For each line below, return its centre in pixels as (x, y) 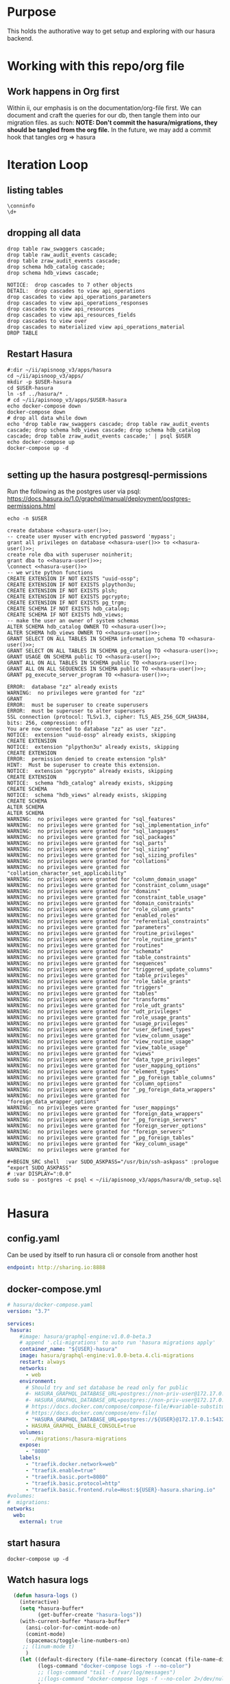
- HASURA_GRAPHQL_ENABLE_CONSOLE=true (80, 1426)
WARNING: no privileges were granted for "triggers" (86, 988)
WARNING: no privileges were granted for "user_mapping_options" (104, 1066)
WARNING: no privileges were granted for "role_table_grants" (99, 982)
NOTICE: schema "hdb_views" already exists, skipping (87, 795)
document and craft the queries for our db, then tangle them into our (104, 115)
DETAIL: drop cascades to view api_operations (76, 291)
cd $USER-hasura (30, 388)
